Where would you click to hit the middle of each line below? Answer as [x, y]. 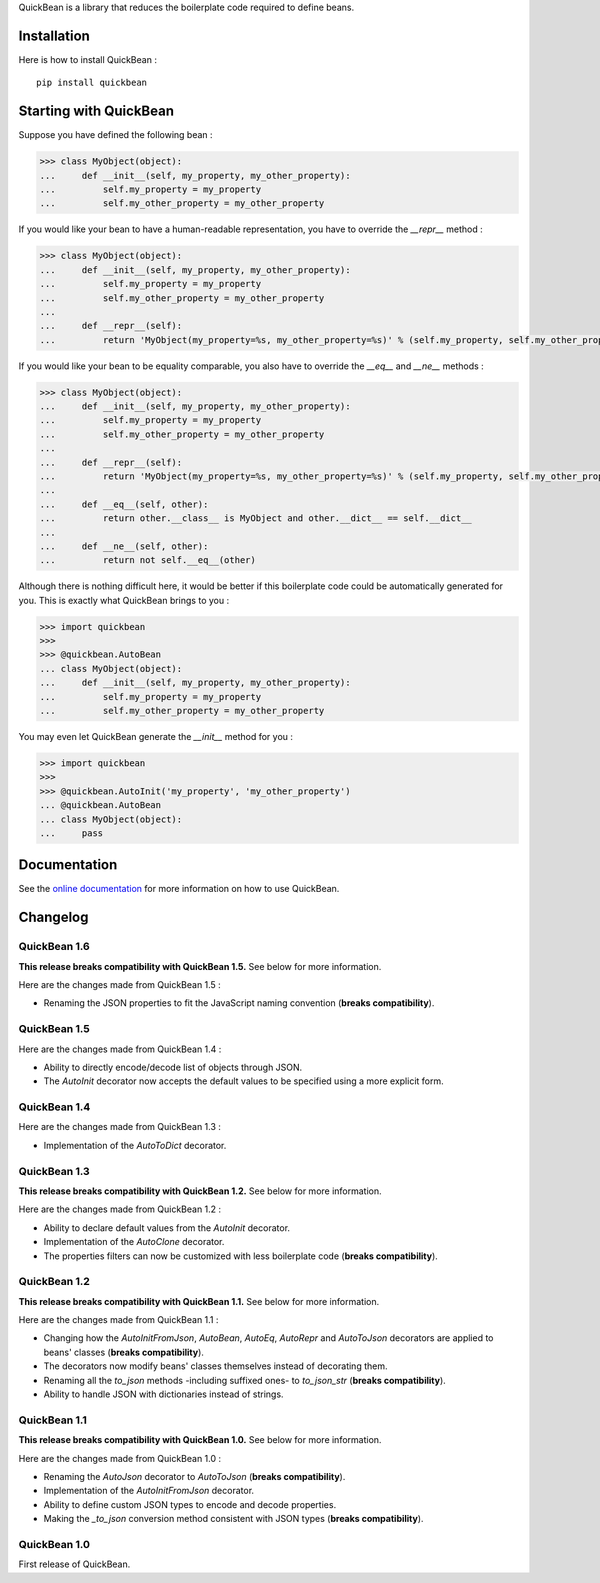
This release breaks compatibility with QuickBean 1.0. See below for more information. [200, 1440]
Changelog [53, 917]
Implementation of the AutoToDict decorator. [135, 1145]
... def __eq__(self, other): [124, 504]
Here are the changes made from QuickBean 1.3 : [120, 1127]
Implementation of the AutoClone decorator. [134, 1242]
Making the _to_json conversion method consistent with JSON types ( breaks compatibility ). [233, 1519]
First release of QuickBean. [74, 1564]
